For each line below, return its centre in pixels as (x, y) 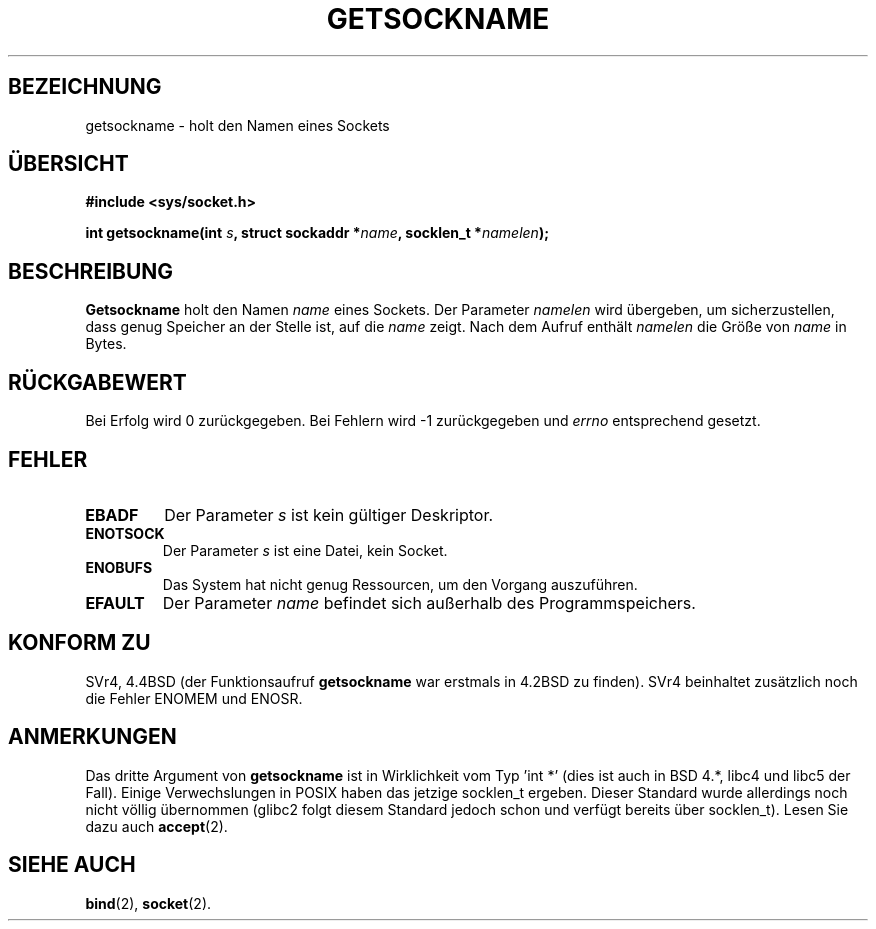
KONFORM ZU (79, 643)
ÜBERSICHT (68, 164)
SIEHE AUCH (72, 865)
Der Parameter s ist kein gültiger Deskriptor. (329, 514)
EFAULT (115, 602)
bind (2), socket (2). (148, 903)
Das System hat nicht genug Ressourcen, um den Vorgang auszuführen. (400, 584)
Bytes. (106, 344)
